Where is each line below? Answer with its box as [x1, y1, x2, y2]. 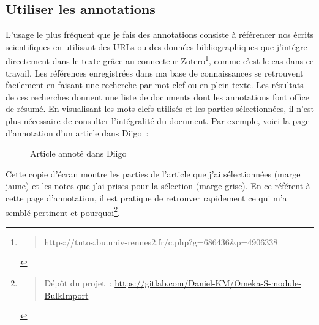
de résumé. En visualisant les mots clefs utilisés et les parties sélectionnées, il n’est [6, 102, 315, 115]
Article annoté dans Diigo [30, 147, 127, 160]
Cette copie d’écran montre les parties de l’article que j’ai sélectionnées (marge [6, 167, 301, 180]
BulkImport [44, 288, 89, 301]
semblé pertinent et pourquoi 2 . [6, 204, 120, 219]
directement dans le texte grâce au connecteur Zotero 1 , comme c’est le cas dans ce [6, 53, 314, 67]
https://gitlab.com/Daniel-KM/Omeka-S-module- [114, 277, 301, 290]
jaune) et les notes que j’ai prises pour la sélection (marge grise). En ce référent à [6, 179, 310, 192]
